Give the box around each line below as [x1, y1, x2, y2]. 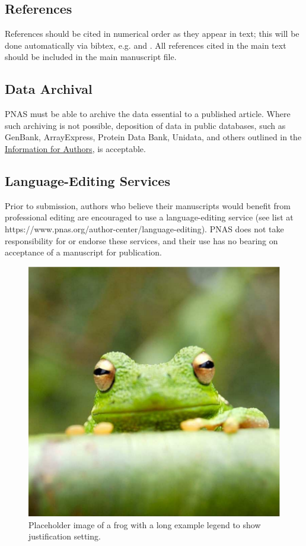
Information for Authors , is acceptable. [5, 142, 146, 154]
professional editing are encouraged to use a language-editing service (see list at [5, 211, 294, 223]
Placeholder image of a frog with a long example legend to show [28, 518, 261, 531]
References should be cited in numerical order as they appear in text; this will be [5, 27, 299, 40]
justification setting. [28, 530, 101, 542]
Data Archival [5, 80, 93, 98]
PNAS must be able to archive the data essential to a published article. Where [5, 108, 291, 120]
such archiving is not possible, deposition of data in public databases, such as [5, 119, 286, 131]
